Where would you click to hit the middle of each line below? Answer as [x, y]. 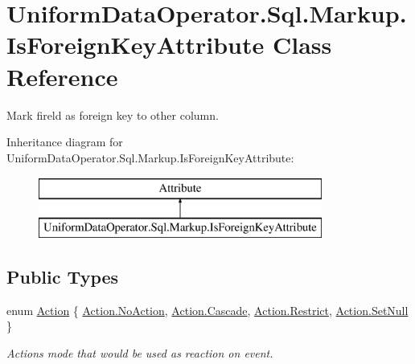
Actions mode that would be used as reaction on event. [140, 352]
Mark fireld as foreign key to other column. [113, 115]
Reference [62, 76]
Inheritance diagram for [65, 142]
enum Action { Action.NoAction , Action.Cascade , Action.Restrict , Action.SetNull [207, 310]
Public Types [63, 276]
